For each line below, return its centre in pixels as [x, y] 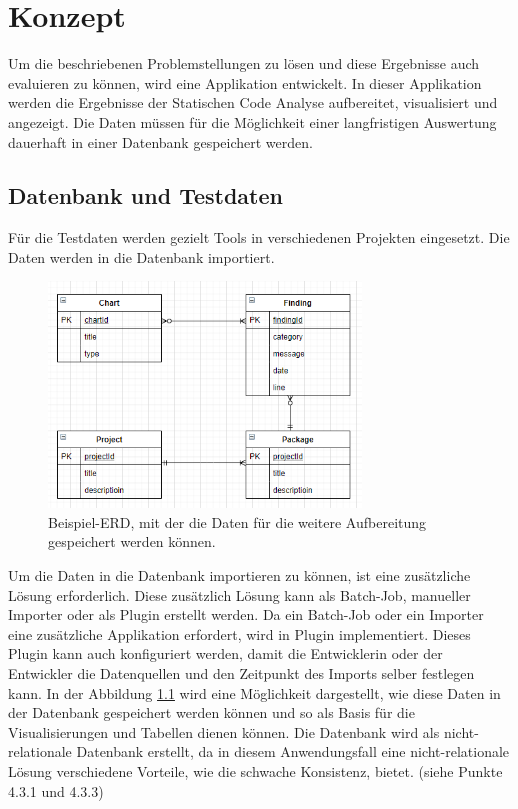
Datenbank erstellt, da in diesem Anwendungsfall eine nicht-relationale [293, 751]
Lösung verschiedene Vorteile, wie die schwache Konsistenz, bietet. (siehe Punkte [255, 770]
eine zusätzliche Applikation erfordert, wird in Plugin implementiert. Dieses [239, 633]
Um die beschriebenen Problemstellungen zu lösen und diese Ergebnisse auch [244, 63]
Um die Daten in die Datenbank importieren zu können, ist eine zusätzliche [239, 575]
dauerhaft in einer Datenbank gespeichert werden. [160, 141]
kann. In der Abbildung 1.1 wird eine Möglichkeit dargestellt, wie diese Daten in [254, 692]
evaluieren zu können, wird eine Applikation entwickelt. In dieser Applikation [245, 82]
